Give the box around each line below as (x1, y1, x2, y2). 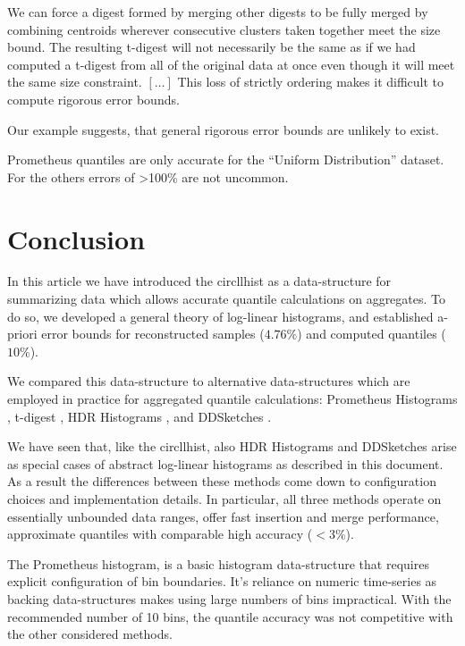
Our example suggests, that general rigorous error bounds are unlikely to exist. (7, 120, 440, 138)
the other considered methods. (7, 625, 173, 643)
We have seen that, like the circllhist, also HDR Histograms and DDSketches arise (7, 437, 457, 456)
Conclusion (7, 220, 146, 256)
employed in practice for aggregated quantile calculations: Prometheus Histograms (7, 390, 458, 408)
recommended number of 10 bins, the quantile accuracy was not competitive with (7, 607, 453, 625)
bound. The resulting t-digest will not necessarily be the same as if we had (7, 38, 416, 56)
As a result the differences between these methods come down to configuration (7, 472, 436, 491)
